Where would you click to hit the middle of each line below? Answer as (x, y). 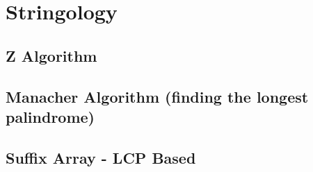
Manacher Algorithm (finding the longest (157, 96)
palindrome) (50, 116)
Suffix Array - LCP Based (101, 157)
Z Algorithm (51, 55)
